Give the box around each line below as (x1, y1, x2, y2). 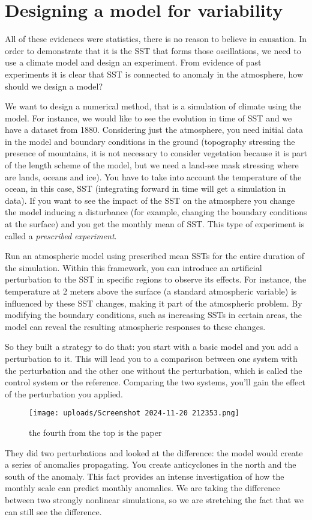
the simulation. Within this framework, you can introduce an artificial (5, 261, 262, 274)
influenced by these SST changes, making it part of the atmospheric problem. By (5, 296, 302, 309)
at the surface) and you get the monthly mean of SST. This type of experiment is (5, 218, 305, 230)
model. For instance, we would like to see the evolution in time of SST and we (5, 111, 292, 124)
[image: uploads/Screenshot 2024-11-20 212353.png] (29, 409, 239, 418)
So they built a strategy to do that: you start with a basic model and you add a (5, 340, 299, 353)
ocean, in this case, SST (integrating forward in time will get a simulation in (5, 182, 286, 195)
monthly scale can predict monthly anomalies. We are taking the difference (5, 482, 280, 494)
